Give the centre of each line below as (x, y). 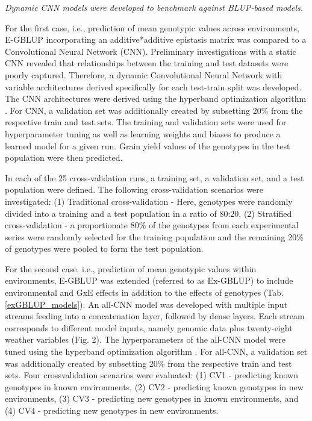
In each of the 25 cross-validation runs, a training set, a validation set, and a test (154, 177)
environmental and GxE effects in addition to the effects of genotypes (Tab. (144, 292)
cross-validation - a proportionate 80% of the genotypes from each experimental (152, 225)
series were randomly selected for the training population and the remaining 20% (154, 236)
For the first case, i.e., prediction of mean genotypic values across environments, (152, 27)
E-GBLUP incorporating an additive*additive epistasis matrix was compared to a (156, 39)
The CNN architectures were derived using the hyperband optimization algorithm (156, 98)
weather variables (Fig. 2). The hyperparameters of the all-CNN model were (145, 339)
